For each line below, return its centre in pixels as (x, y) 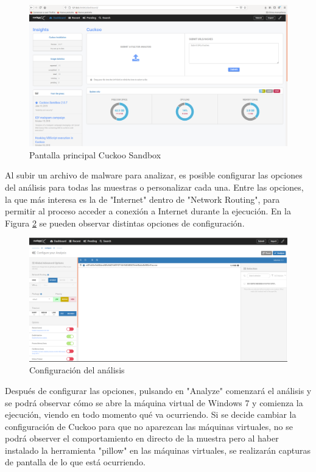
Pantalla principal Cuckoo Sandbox (95, 154)
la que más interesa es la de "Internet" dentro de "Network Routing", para (142, 199)
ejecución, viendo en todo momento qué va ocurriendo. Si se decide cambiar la (151, 414)
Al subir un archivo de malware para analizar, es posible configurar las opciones (154, 175)
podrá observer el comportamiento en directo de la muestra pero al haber (142, 438)
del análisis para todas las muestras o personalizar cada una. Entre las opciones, (154, 187)
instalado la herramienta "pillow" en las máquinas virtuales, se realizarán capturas (158, 450)
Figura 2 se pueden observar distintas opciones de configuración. (125, 223)
